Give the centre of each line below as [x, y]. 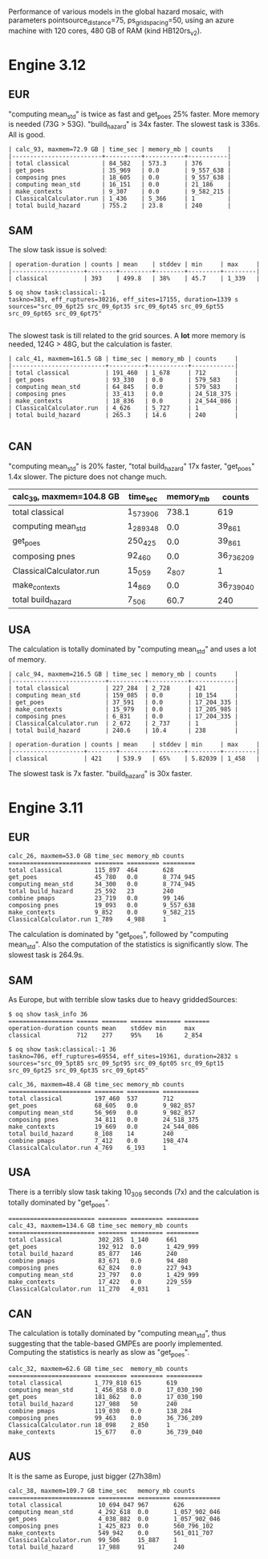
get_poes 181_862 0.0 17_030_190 [106, 1397]
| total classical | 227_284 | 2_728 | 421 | [124, 688]
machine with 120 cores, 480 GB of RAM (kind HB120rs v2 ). [105, 31]
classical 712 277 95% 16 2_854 [106, 1035]
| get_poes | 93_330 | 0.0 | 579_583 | [124, 380]
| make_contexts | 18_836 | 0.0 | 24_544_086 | [124, 401]
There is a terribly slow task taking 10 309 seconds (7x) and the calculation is [134, 1193]
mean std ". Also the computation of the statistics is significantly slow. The [128, 945]
